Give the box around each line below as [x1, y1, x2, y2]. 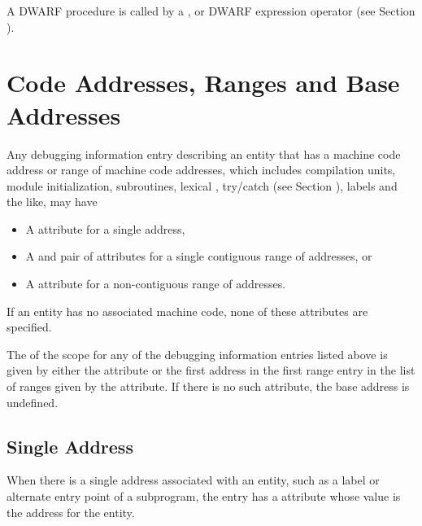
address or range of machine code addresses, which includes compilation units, [7, 161, 396, 178]
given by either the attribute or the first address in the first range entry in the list [7, 362, 415, 379]
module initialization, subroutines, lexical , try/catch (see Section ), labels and [7, 177, 398, 194]
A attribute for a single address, [25, 220, 185, 237]
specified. [7, 318, 52, 335]
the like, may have [7, 193, 98, 210]
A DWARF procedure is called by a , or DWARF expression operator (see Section [7, 2, 415, 19]
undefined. [7, 393, 59, 410]
